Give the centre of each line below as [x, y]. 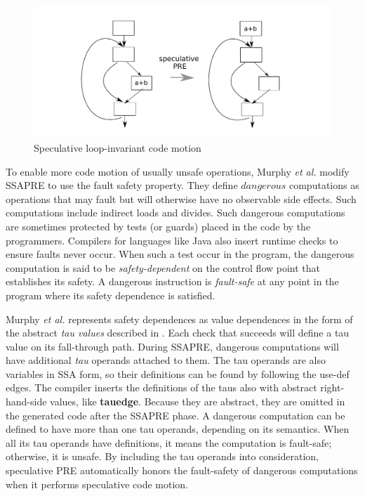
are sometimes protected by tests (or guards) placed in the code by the [158, 226]
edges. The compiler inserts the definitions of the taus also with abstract [161, 387]
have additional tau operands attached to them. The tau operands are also [166, 360]
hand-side [26, 402]
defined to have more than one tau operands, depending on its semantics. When [178, 429]
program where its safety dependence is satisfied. [111, 295]
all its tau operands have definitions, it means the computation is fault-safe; [169, 442]
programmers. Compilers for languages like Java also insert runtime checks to [172, 240]
